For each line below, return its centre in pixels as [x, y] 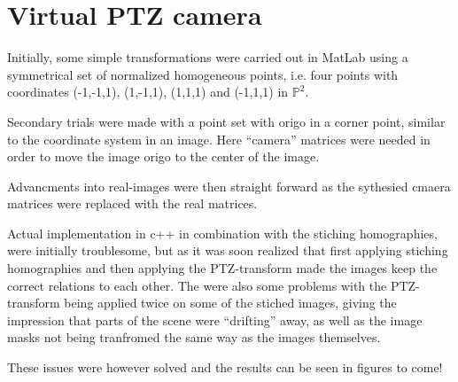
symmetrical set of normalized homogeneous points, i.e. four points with [203, 74]
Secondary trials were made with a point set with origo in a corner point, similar [226, 121]
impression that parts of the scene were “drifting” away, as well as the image [215, 320]
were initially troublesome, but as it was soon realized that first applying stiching [228, 250]
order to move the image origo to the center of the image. [163, 156]
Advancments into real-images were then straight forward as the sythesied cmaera [229, 186]
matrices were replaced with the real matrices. [132, 203]
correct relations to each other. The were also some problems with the [197, 285]
